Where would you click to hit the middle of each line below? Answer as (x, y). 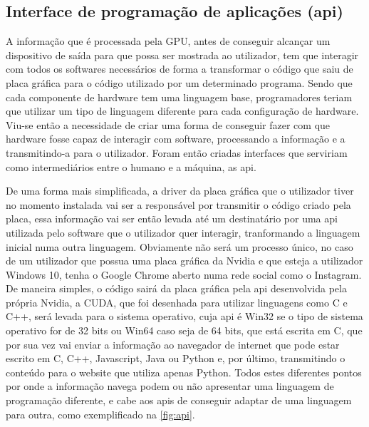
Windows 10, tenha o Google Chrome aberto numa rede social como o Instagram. (184, 274)
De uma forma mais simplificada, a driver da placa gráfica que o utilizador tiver (180, 191)
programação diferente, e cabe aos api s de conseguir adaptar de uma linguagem (179, 400)
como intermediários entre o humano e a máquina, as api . (131, 166)
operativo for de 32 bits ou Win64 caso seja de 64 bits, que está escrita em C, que (184, 330)
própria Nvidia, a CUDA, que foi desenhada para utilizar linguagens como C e (177, 302)
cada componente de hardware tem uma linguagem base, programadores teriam (179, 97)
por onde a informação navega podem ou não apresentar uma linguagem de (170, 386)
